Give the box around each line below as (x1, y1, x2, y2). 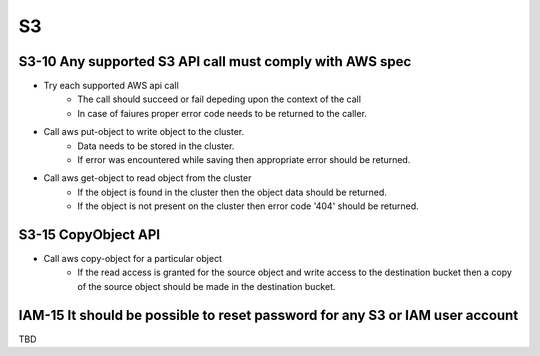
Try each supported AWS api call (43, 80, 179, 92)
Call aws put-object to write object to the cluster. (43, 126, 245, 138)
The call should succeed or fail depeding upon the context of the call (77, 93, 362, 105)
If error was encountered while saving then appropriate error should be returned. (77, 154, 411, 166)
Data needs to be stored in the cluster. (77, 140, 235, 152)
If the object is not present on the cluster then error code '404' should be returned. (77, 200, 419, 212)
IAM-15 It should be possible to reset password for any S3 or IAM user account (18, 306, 519, 324)
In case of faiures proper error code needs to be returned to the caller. (77, 107, 367, 119)
